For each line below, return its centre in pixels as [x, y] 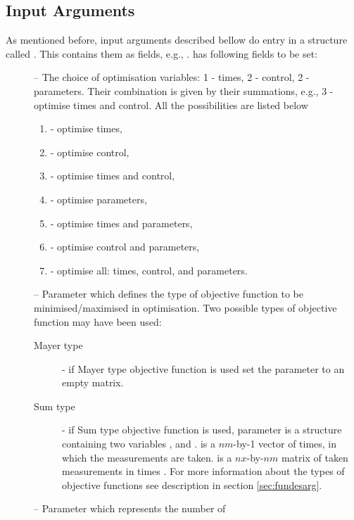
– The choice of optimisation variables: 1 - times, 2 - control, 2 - [172, 77]
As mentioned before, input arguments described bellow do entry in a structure [177, 40]
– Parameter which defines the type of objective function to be [169, 294]
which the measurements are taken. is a [147, 457]
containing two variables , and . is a [139, 444]
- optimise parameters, [99, 199]
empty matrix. [93, 382]
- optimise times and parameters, [121, 223]
